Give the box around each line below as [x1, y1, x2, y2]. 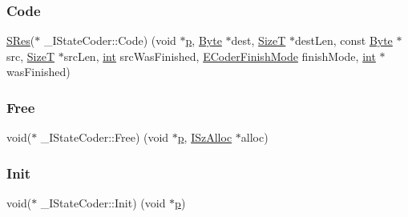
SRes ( [6, 32, 35, 49]
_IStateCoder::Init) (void [40, 195, 166, 211]
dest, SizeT [231, 32, 286, 49]
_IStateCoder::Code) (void [43, 32, 176, 49]
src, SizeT [6, 47, 55, 64]
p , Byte [185, 32, 222, 49]
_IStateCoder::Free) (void [40, 129, 169, 146]
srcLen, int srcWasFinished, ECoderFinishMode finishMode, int [63, 47, 376, 64]
